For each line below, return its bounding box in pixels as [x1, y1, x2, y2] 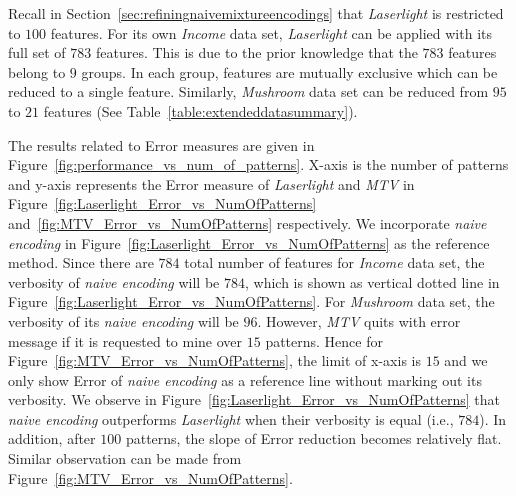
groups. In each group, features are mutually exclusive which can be [81, 61, 498, 82]
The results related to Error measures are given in [8, 134, 315, 155]
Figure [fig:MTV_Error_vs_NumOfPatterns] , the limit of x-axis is [8, 350, 421, 371]
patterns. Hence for [265, 330, 383, 351]
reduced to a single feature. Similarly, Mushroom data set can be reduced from [8, 81, 489, 102]
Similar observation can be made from [8, 448, 242, 469]
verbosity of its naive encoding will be [8, 310, 239, 331]
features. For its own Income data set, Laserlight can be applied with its [50, 22, 492, 43]
